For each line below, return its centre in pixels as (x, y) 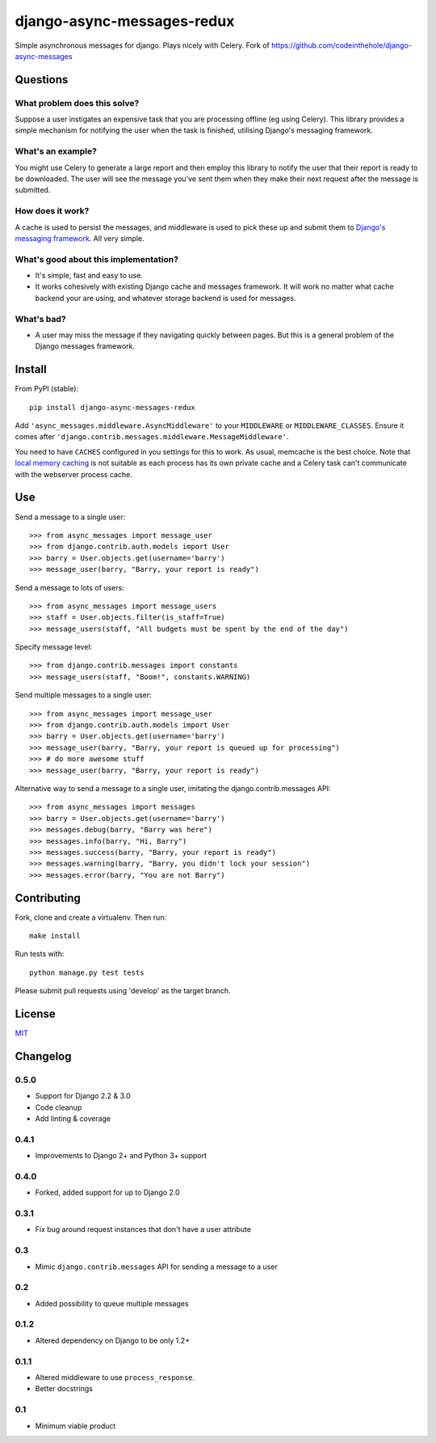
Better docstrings (64, 1389)
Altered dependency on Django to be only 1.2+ (112, 1340)
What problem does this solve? (77, 103)
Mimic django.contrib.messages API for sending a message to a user (156, 1267)
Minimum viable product (75, 1426)
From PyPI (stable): (47, 389)
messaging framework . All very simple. (80, 238)
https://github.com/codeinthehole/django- (341, 45)
